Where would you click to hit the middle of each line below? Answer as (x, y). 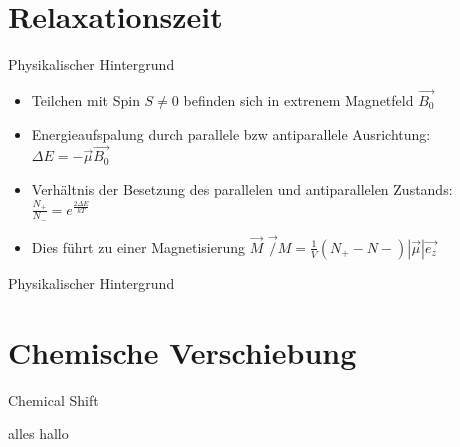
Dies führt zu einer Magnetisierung (138, 246)
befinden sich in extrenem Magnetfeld (298, 99)
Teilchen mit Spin (85, 99)
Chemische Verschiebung (182, 351)
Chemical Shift (53, 399)
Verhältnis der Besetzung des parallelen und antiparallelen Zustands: (242, 188)
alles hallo (38, 433)
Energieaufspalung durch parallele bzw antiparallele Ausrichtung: (231, 133)
